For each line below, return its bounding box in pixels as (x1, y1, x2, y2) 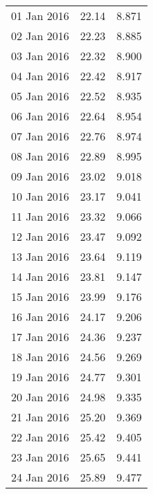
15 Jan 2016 (11, 289, 69, 304)
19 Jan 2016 (11, 369, 69, 385)
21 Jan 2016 (11, 409, 69, 425)
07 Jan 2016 (11, 128, 69, 144)
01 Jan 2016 (11, 8, 69, 24)
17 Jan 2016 (11, 329, 69, 345)
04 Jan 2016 (11, 68, 69, 84)
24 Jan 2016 (11, 469, 69, 485)
